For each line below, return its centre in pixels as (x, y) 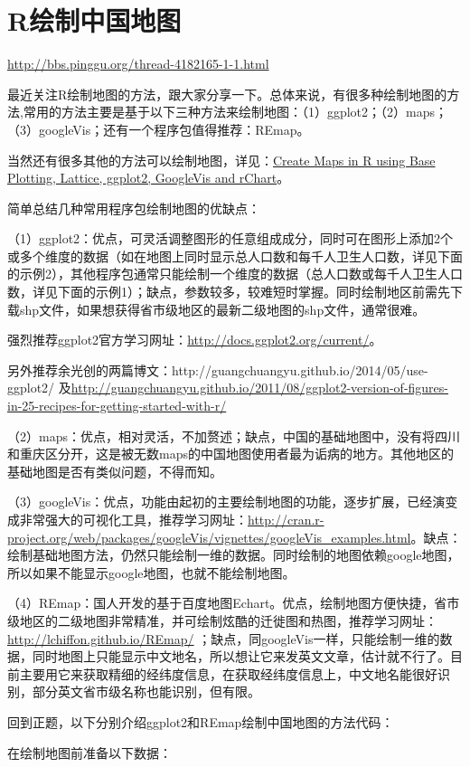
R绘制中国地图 (94, 20)
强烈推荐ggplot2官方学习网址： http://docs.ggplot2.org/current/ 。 (195, 340)
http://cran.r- (286, 519)
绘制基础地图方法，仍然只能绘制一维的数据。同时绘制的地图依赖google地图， (234, 555)
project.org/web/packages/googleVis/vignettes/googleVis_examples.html (209, 537)
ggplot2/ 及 (39, 388)
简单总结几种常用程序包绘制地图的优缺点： (134, 208)
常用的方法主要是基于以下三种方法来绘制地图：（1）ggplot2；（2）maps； (235, 112)
